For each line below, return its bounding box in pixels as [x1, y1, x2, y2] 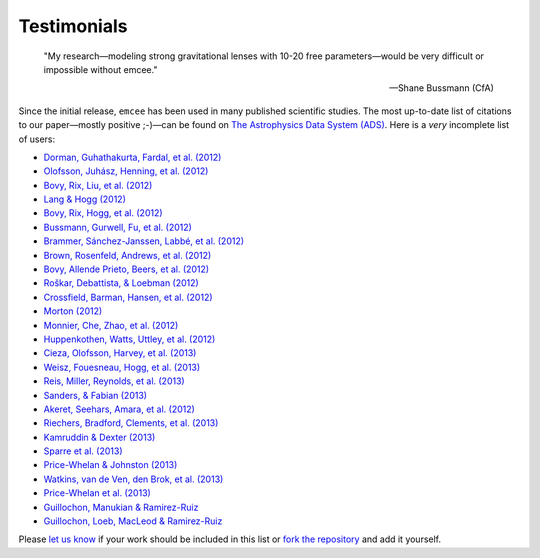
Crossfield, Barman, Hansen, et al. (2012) [43, 291, 214, 303]
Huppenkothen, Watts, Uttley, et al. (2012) [43, 333, 216, 345]
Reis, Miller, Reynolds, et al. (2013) [43, 375, 185, 387]
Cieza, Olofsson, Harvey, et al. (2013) [43, 347, 197, 359]
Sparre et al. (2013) [43, 445, 124, 457]
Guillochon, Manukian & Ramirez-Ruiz [43, 501, 199, 513]
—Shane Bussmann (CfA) [388, 82, 494, 94]
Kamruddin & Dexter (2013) [43, 431, 156, 443]
